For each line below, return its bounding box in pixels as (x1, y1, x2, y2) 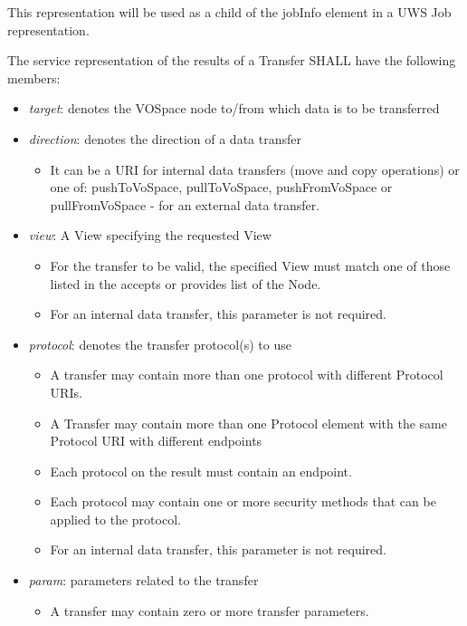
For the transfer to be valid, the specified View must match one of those (50, 255, 451, 274)
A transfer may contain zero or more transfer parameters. (50, 601, 369, 620)
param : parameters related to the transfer (28, 571, 259, 590)
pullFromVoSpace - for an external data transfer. (50, 195, 320, 214)
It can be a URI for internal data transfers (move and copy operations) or (50, 159, 460, 178)
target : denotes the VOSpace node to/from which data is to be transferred (28, 99, 440, 118)
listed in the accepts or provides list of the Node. (50, 274, 321, 293)
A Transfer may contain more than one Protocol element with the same (50, 413, 447, 432)
